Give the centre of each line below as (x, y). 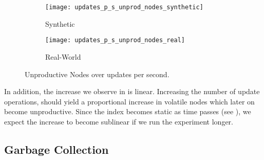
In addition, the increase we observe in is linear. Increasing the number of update (132, 91)
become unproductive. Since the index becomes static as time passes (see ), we (128, 111)
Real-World (63, 56)
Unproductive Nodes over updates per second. (97, 74)
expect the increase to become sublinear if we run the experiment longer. (119, 121)
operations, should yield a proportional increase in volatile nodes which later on (129, 101)
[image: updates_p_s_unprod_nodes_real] (115, 40)
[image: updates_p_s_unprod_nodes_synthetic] (124, 7)
